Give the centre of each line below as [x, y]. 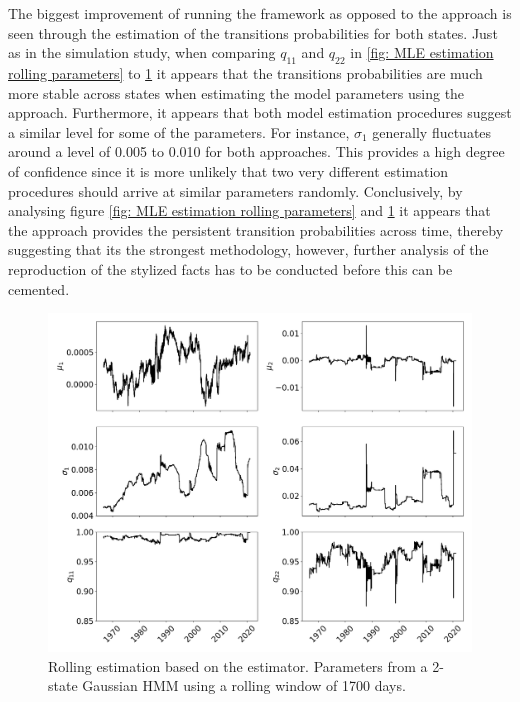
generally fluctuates [432, 131]
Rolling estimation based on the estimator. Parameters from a [238, 665]
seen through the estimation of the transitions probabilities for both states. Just [253, 32]
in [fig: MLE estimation [422, 52]
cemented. [39, 288]
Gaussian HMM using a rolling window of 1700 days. [244, 685]
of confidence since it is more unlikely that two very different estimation [228, 170]
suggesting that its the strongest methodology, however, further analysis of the [248, 249]
